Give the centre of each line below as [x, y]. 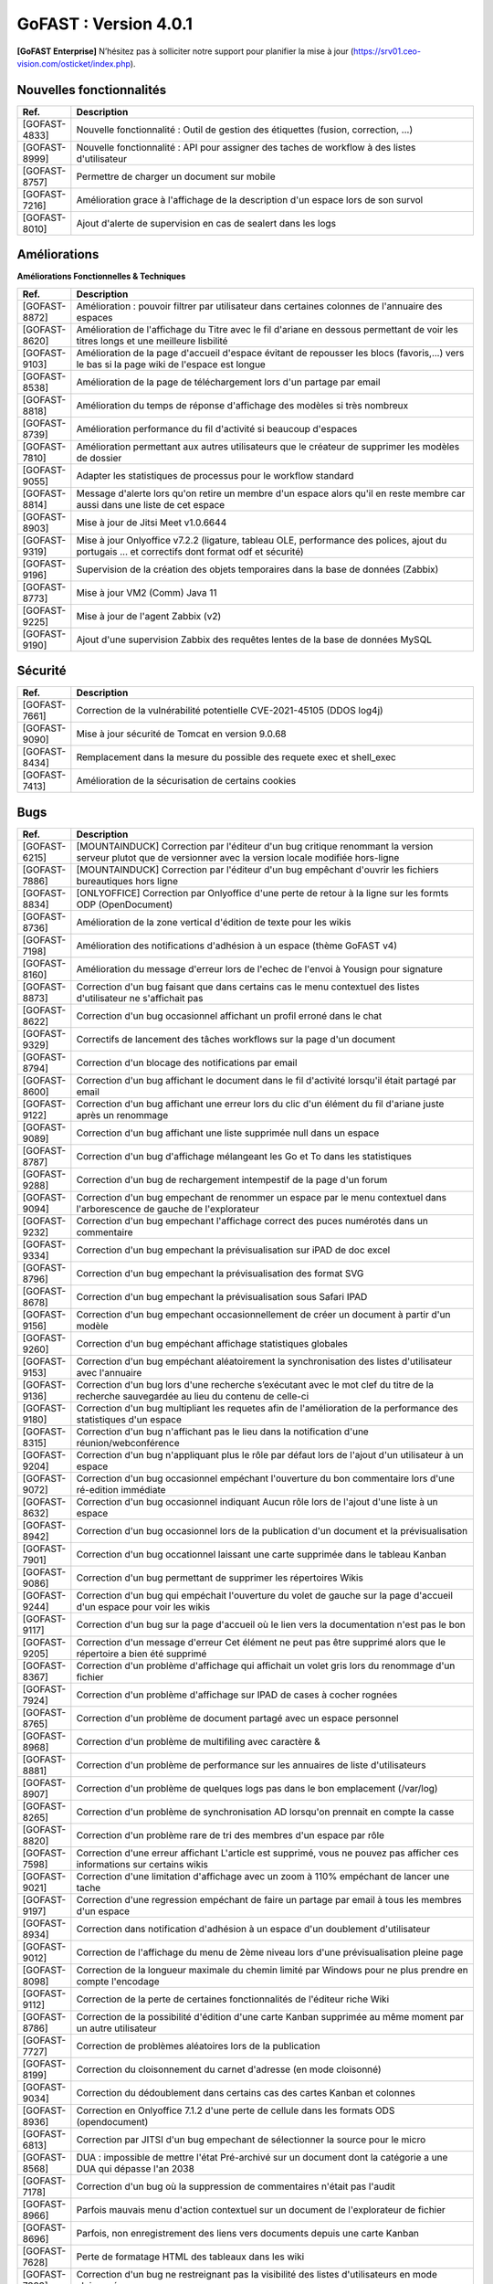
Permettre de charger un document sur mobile [176, 176]
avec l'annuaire [109, 1372]
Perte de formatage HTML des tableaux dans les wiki [190, 2257]
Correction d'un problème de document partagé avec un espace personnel [237, 1718]
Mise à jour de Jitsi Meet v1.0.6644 [152, 523]
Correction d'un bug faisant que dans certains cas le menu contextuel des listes [248, 987]
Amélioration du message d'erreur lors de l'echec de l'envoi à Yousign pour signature [259, 968]
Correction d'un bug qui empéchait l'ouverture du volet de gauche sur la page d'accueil [265, 1595]
